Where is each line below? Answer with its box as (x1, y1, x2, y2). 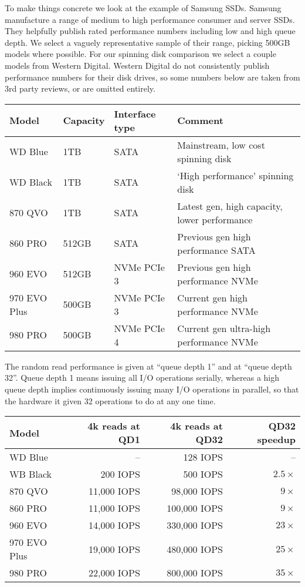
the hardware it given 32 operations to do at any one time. (5, 394, 216, 407)
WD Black (9, 175, 52, 189)
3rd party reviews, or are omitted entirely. (5, 82, 155, 95)
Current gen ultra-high (177, 321, 271, 335)
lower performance (177, 212, 253, 226)
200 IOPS (100, 467, 140, 481)
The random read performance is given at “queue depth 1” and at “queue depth (5, 360, 292, 372)
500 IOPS (183, 467, 223, 481)
